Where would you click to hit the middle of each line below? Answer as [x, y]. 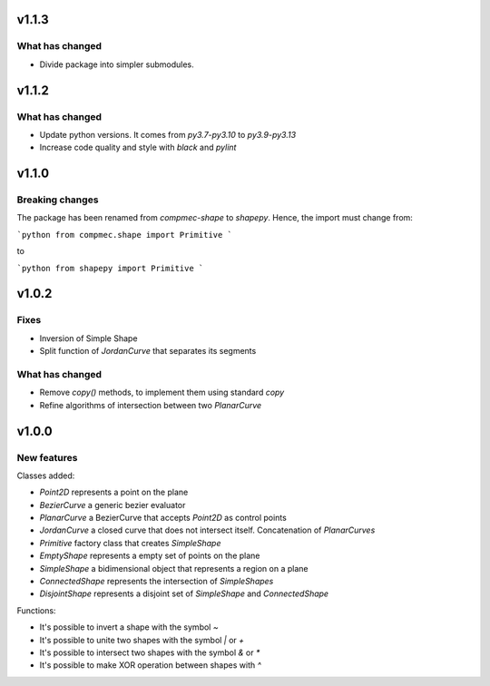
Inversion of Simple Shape [88, 338]
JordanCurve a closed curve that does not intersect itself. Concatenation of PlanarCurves [207, 530]
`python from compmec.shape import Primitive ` [125, 235]
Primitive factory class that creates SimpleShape [130, 543]
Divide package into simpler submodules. [117, 64]
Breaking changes [58, 200]
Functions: [36, 610]
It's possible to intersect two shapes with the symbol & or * [150, 652]
